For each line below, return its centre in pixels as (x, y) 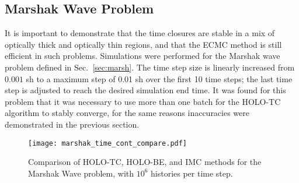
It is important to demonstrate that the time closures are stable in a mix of (140, 33)
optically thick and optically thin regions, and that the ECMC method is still (143, 44)
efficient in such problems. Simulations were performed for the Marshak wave (142, 56)
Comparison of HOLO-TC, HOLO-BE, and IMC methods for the (145, 162)
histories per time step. (192, 173)
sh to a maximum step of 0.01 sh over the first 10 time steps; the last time (159, 78)
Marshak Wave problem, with (81, 173)
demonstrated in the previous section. (72, 124)
